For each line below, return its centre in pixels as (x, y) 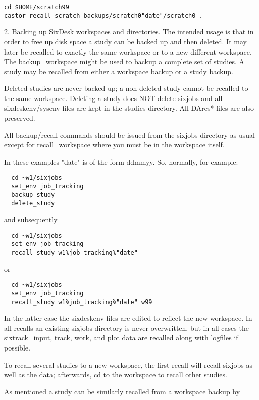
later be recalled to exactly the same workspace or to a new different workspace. (128, 51)
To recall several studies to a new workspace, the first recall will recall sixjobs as (128, 364)
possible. (17, 347)
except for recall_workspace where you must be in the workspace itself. (114, 145)
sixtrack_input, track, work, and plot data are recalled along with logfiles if (121, 338)
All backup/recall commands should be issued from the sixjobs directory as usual (129, 135)
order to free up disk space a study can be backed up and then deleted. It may (125, 41)
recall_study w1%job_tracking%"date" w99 (82, 302)
